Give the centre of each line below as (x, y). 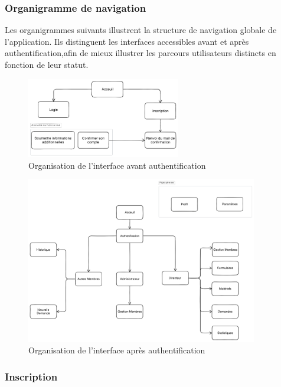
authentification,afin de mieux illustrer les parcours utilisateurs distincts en (140, 53)
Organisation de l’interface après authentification (117, 350)
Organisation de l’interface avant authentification (117, 165)
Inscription (31, 376)
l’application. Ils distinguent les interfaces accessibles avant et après (127, 41)
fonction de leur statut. (47, 64)
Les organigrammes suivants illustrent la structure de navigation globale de (141, 30)
